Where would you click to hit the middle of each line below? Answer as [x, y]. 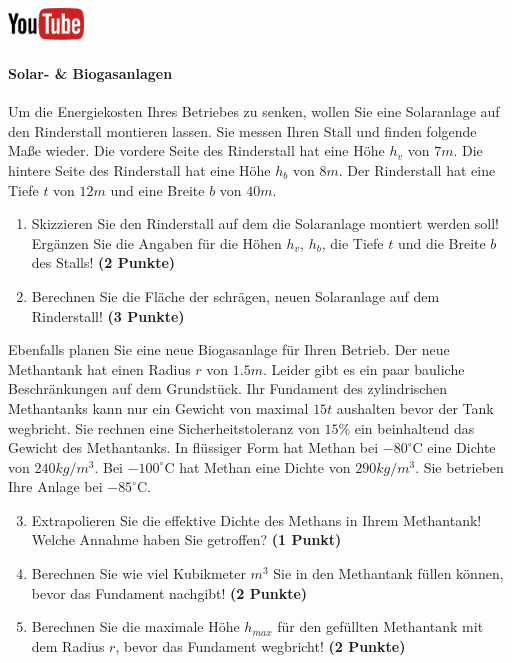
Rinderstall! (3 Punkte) [108, 315]
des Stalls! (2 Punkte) [103, 262]
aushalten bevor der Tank [415, 407]
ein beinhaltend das [414, 427]
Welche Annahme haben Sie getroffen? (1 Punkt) [186, 539]
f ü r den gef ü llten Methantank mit [380, 626]
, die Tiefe [352, 242]
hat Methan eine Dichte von [265, 466]
